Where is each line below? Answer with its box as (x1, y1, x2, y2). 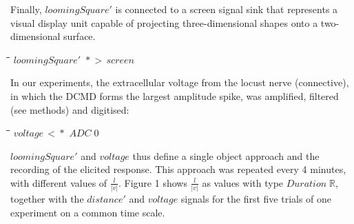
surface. (63, 29, 96, 43)
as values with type (202, 175, 284, 190)
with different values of (10, 175, 107, 190)
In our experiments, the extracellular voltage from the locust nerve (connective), (10, 75, 349, 90)
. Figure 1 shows (118, 175, 187, 190)
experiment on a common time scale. (10, 205, 165, 219)
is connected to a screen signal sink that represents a (115, 2, 338, 16)
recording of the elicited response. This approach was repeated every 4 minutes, (10, 162, 346, 176)
